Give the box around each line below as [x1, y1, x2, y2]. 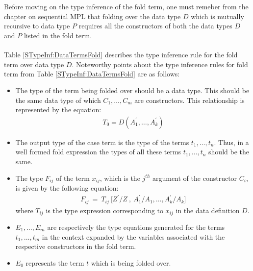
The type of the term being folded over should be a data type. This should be [15, 85, 250, 95]
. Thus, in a [214, 137, 249, 147]
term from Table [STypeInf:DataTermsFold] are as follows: [4, 69, 180, 79]
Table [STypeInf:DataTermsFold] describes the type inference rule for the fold [4, 49, 238, 60]
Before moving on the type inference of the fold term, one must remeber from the [4, 1, 249, 12]
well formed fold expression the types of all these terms [15, 147, 181, 157]
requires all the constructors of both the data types [78, 21, 232, 31]
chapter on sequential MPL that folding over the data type [4, 11, 181, 21]
